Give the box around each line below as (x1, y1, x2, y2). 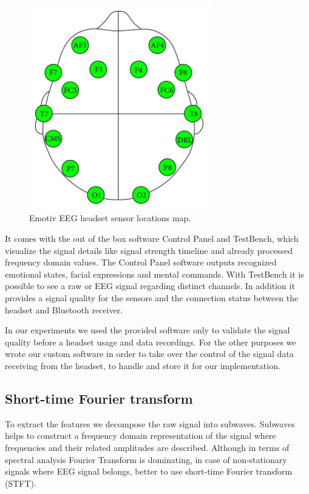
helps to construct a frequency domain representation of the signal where (5, 429, 276, 442)
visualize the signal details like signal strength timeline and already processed (5, 244, 293, 256)
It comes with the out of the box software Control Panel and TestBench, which (5, 232, 299, 245)
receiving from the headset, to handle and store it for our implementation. (5, 359, 280, 372)
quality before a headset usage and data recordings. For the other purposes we (5, 335, 296, 348)
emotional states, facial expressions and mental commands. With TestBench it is (5, 267, 304, 280)
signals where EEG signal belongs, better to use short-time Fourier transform (5, 465, 293, 478)
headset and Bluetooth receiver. (5, 303, 123, 316)
